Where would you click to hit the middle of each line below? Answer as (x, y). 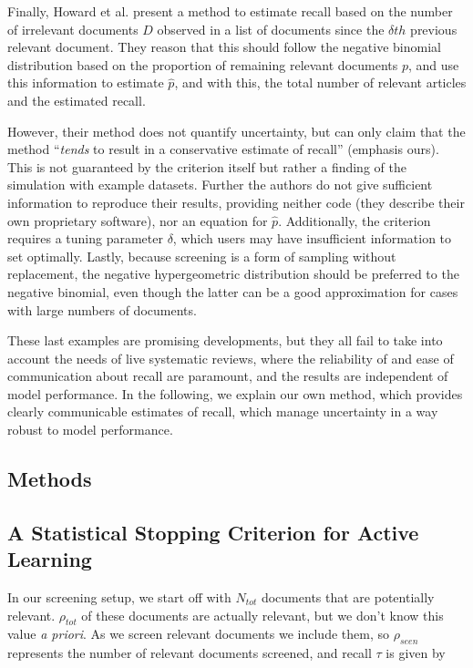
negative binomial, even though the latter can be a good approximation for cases (233, 291)
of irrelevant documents (73, 29)
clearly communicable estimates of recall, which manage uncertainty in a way (223, 411)
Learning (50, 559)
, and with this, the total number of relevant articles (320, 82)
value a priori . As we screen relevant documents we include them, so (198, 634)
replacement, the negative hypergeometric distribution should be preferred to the (233, 274)
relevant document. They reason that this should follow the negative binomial (224, 47)
